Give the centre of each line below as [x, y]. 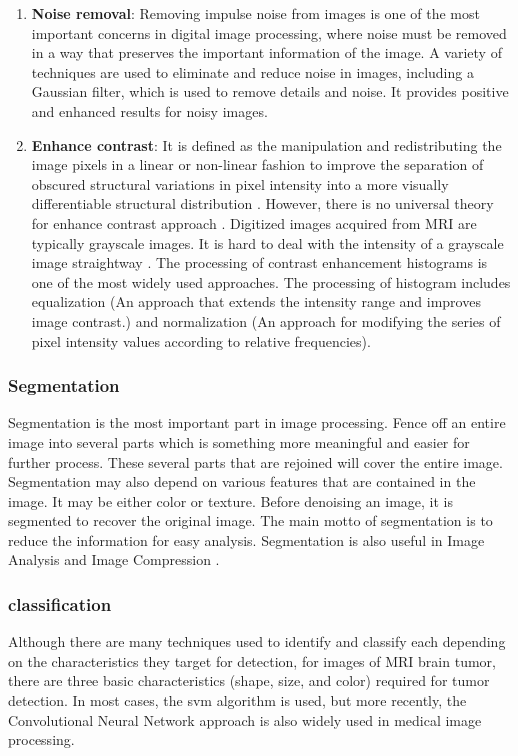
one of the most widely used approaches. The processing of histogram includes [271, 281]
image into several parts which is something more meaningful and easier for [239, 441]
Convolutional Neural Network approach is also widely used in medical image [245, 719]
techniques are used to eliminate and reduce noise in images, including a [252, 71]
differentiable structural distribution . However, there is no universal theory [262, 203]
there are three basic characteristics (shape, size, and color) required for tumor [249, 680]
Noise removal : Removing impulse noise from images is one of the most [255, 13]
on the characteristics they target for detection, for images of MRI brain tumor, [252, 660]
